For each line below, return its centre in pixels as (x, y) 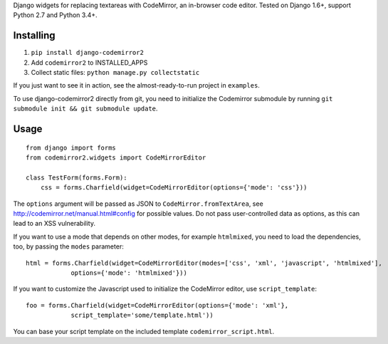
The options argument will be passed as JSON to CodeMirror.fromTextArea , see (138, 204)
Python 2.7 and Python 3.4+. (55, 15)
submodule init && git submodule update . (85, 109)
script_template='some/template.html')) (142, 316)
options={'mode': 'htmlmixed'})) (129, 273)
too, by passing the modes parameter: (68, 246)
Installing (35, 36)
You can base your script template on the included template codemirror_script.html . (144, 331)
